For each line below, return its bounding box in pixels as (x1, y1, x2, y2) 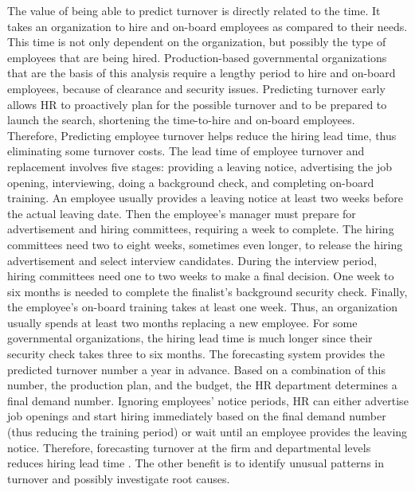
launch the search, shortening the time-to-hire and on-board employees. (7, 111, 355, 128)
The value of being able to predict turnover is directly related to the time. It (7, 2, 381, 18)
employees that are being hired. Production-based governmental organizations (7, 49, 387, 65)
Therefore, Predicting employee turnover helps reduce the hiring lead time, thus (7, 127, 397, 143)
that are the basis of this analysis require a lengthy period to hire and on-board (7, 64, 396, 81)
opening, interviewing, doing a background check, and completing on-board (7, 174, 374, 190)
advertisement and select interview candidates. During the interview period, (7, 252, 378, 268)
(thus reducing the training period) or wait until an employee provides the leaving (7, 424, 408, 440)
